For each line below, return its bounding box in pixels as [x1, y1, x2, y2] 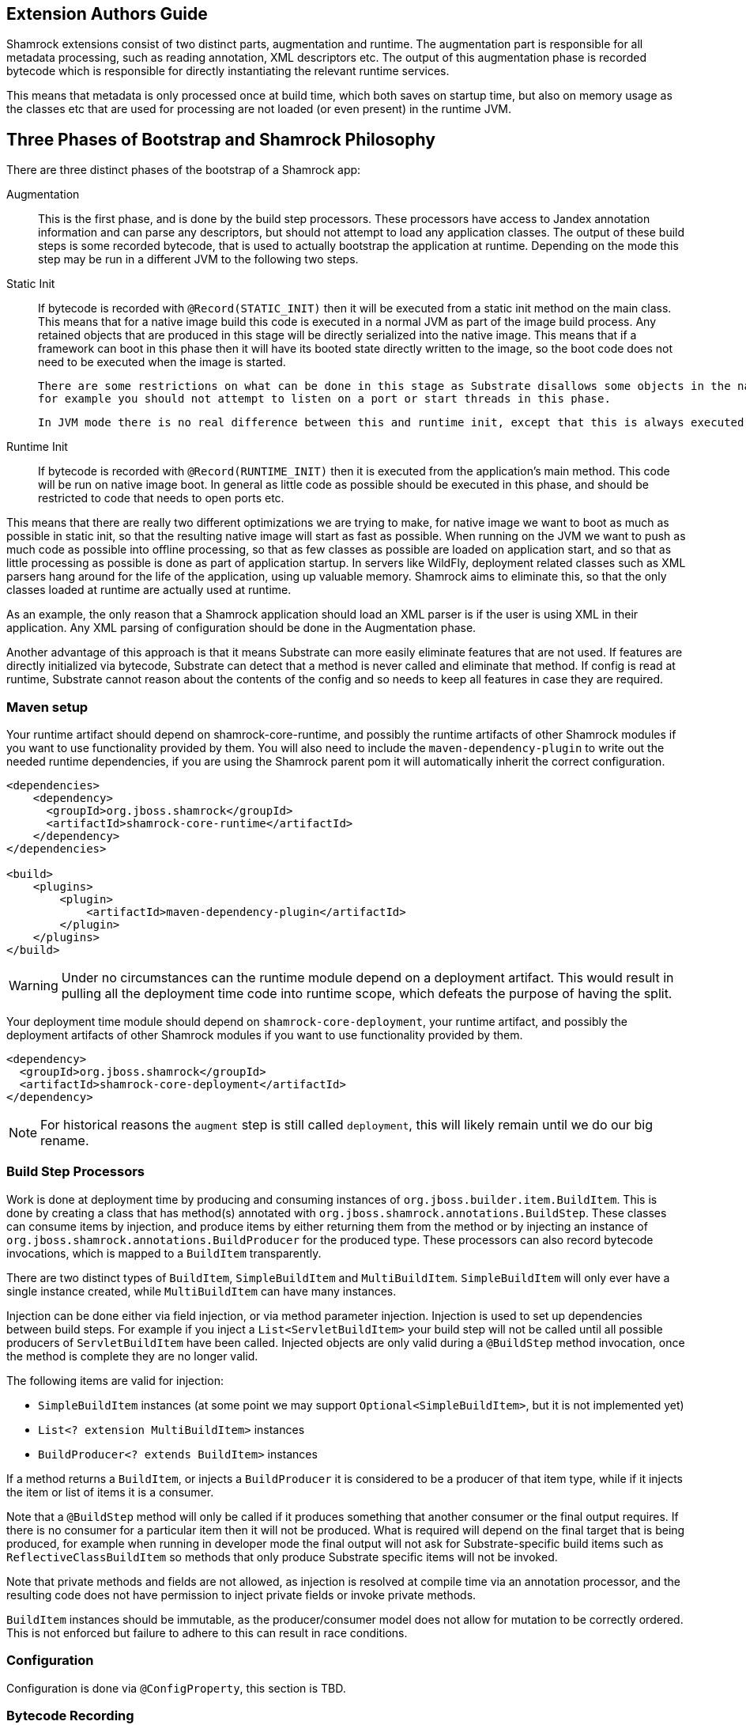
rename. [40, 1133, 89, 1149]
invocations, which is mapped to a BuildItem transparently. [6, 1246, 322, 1260]
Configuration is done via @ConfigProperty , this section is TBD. [6, 1681, 346, 1695]
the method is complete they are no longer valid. [6, 1349, 258, 1363]
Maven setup [6, 698, 89, 715]
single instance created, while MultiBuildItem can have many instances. [6, 1284, 397, 1298]
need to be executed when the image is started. [38, 355, 286, 369]
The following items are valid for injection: [6, 1373, 224, 1387]
